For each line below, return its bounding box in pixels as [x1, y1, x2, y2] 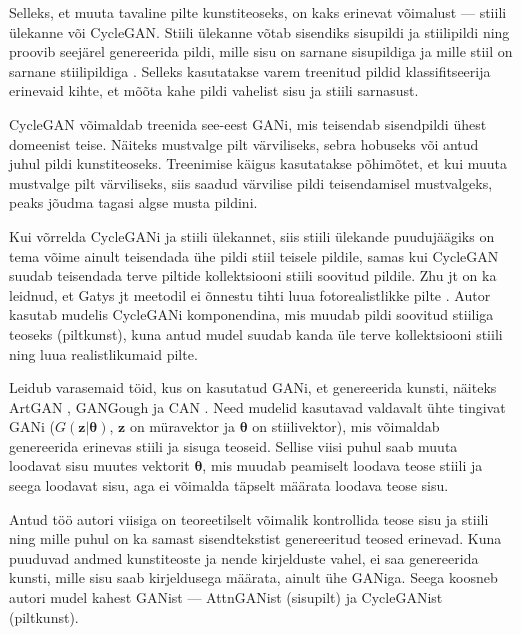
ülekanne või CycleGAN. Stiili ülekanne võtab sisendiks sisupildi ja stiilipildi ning [9, 21, 510, 42]
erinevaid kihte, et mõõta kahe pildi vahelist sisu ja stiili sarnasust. [9, 80, 419, 101]
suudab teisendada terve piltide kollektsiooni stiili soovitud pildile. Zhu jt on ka [9, 265, 497, 286]
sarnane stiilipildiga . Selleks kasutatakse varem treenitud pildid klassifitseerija [9, 60, 491, 81]
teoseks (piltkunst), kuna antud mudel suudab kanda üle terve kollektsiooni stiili [9, 323, 503, 344]
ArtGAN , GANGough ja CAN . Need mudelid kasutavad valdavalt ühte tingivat [9, 396, 506, 417]
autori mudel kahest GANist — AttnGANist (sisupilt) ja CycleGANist [9, 587, 443, 608]
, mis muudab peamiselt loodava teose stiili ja [202, 455, 483, 476]
